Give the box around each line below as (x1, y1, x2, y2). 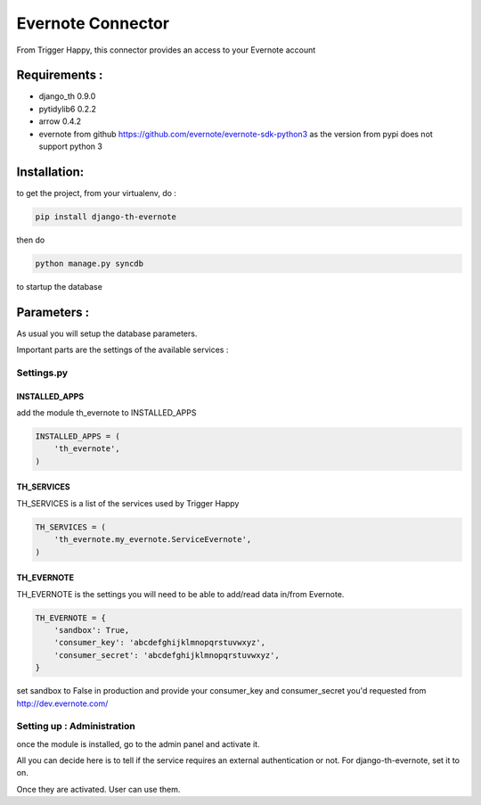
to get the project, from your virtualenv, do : (16, 187, 177, 198)
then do (16, 234, 45, 245)
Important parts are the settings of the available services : (16, 344, 229, 356)
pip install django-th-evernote (35, 211, 177, 222)
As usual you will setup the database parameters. (16, 328, 198, 339)
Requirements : (16, 68, 103, 83)
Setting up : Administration (16, 720, 135, 733)
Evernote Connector (16, 13, 169, 33)
